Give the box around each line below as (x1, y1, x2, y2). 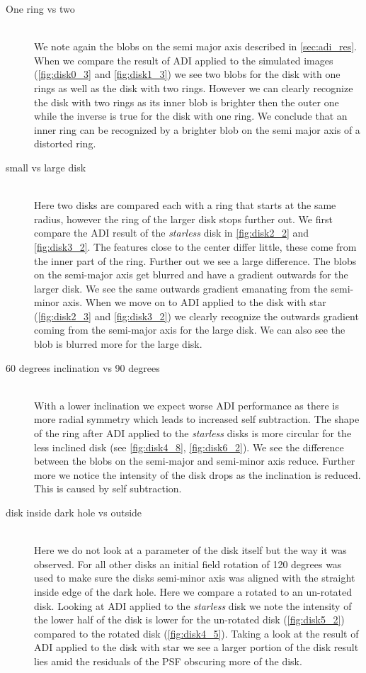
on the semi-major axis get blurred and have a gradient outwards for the (34, 267, 348, 282)
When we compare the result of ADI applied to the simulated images (34, 52, 333, 67)
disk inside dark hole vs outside (6, 505, 142, 519)
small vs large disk (6, 159, 86, 174)
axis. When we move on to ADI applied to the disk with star (62, 295, 326, 310)
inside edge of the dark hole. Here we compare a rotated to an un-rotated (34, 584, 353, 599)
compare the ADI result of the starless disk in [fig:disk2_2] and (34, 225, 309, 240)
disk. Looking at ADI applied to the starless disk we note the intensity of (34, 598, 352, 613)
